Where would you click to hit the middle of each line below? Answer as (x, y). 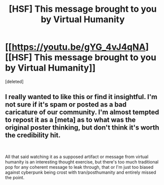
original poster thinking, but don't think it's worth (82, 128)
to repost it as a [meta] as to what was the (70, 120)
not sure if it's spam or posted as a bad (66, 105)
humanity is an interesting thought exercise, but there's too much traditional (82, 162)
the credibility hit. (33, 135)
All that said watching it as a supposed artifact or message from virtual (77, 157)
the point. (15, 177)
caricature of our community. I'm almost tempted (82, 112)
